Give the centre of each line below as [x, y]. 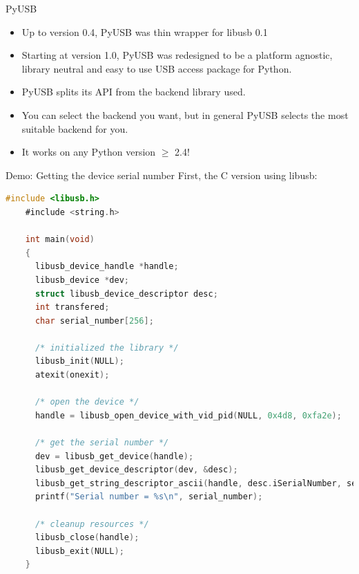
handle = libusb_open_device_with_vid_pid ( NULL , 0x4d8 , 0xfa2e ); [188, 415]
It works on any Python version [89, 152]
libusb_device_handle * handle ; [107, 267]
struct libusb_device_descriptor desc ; [126, 294]
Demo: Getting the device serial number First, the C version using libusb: [162, 175]
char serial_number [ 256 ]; [94, 321]
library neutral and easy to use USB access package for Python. [157, 68]
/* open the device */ [87, 402]
